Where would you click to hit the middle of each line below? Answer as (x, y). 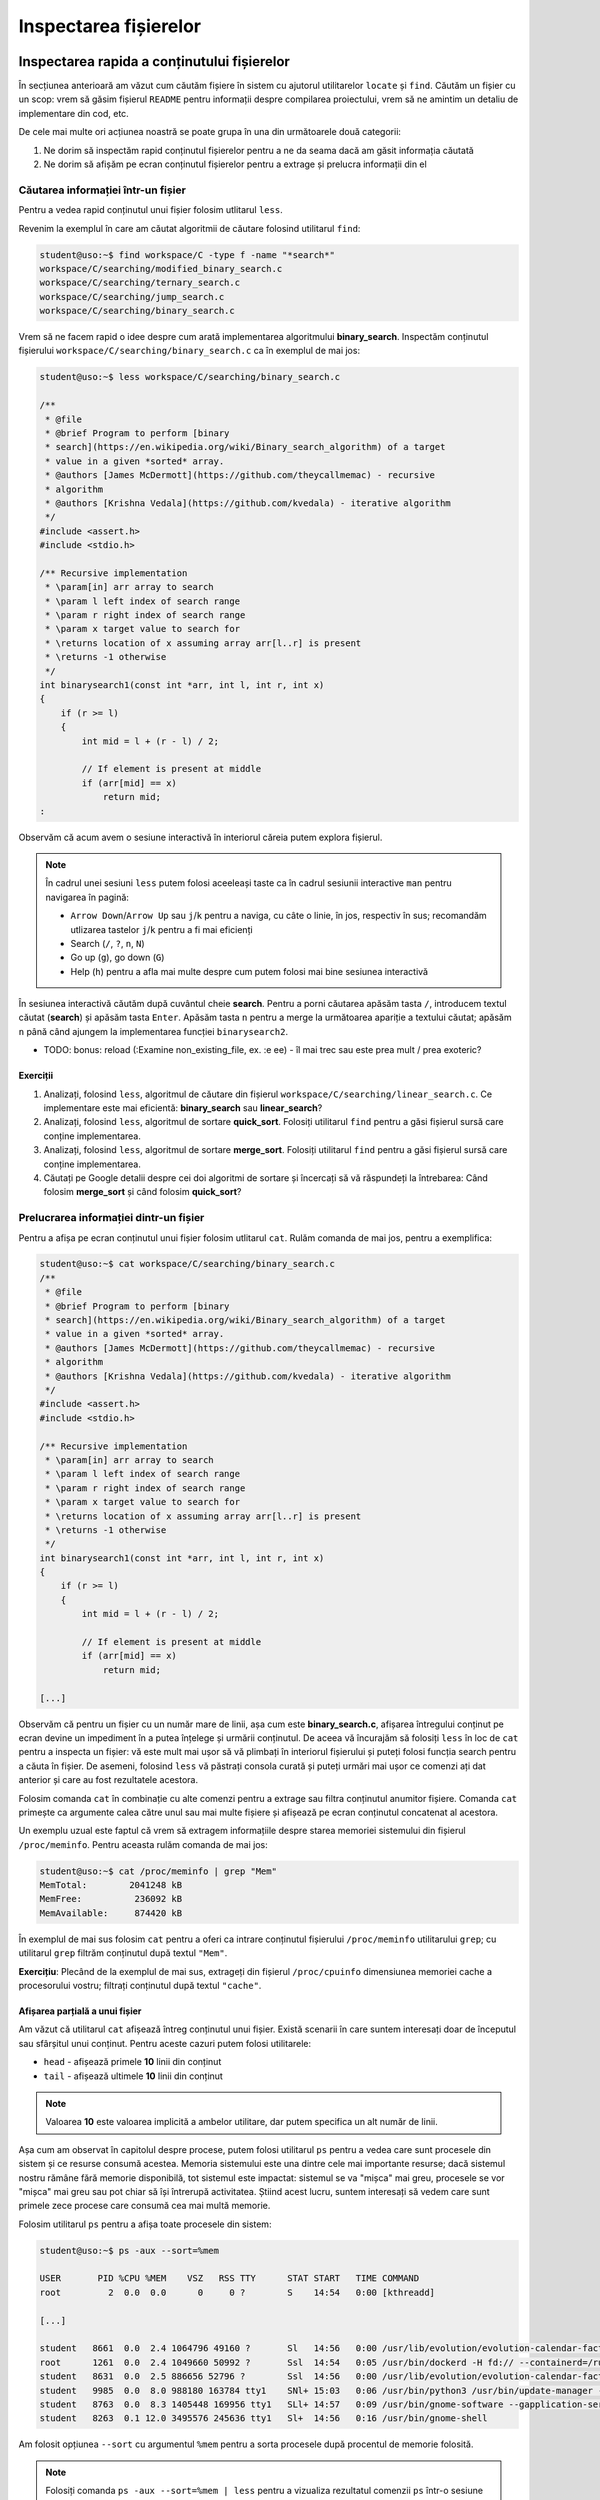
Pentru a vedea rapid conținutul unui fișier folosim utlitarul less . (151, 210)
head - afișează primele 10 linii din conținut (132, 2062)
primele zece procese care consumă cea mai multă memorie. (144, 2206)
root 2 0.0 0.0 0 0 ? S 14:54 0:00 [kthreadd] (237, 2292)
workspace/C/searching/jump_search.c (132, 296)
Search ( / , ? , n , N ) (107, 943)
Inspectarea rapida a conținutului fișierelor (154, 61)
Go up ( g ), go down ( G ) (117, 957)
